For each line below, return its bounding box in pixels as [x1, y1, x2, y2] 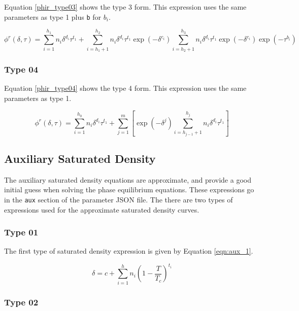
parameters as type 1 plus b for [4, 11, 102, 22]
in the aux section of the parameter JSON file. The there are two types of [4, 194, 233, 204]
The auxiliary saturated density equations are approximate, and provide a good [4, 174, 251, 185]
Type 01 [4, 226, 39, 238]
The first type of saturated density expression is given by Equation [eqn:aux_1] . [4, 246, 253, 256]
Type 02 [4, 295, 39, 308]
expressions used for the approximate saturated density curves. [4, 204, 200, 215]
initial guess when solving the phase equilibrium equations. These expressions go [4, 184, 254, 195]
